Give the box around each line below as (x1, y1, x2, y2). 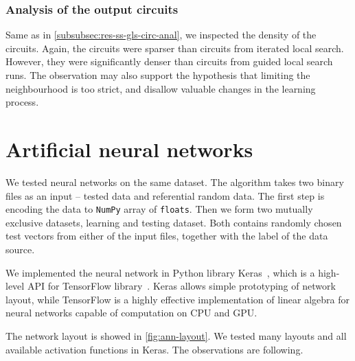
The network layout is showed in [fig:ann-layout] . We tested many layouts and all (5, 328, 347, 342)
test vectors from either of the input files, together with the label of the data (5, 229, 328, 243)
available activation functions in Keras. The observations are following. (5, 342, 304, 356)
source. (5, 242, 35, 256)
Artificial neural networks (5, 135, 253, 163)
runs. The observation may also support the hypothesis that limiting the (5, 68, 310, 82)
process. (5, 95, 39, 109)
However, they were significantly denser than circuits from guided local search (5, 54, 333, 69)
